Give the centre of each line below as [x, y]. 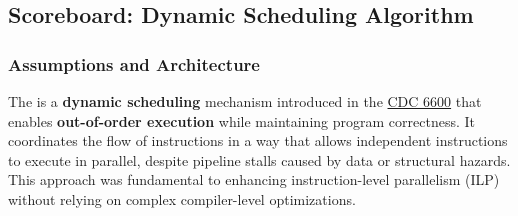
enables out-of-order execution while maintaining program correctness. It [241, 120]
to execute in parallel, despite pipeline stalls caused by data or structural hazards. [259, 159]
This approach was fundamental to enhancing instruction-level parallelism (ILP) [254, 179]
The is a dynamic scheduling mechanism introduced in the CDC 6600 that [245, 101]
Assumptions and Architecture [134, 63]
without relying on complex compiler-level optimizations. [182, 198]
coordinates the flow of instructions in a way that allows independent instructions [258, 140]
